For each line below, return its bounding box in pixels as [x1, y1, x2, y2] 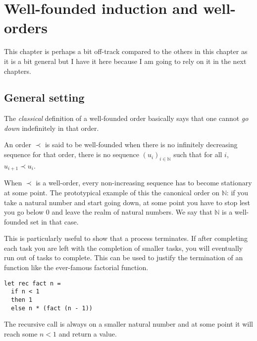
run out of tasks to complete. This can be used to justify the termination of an [4, 252, 243, 263]
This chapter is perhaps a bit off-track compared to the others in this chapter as [4, 46, 248, 57]
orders [4, 17, 48, 38]
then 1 [11, 296, 33, 303]
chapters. [4, 65, 31, 76]
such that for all [173, 149, 222, 160]
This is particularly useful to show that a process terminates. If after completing [4, 233, 248, 243]
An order [4, 139, 31, 150]
